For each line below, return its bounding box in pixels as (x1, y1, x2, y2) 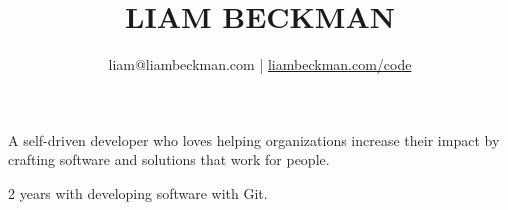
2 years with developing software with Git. (8, 182, 268, 203)
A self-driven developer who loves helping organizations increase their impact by (8, 129, 500, 150)
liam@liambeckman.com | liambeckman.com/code (108, 54, 412, 75)
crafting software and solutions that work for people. (8, 149, 330, 170)
